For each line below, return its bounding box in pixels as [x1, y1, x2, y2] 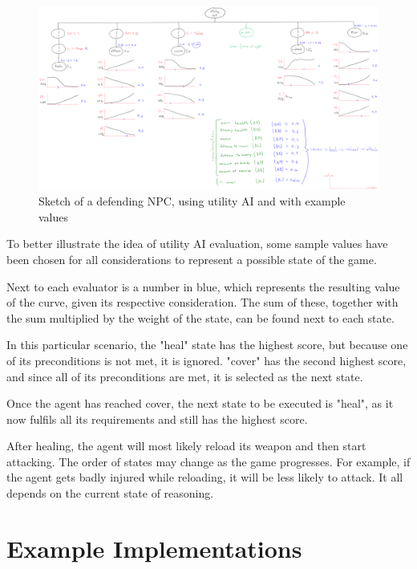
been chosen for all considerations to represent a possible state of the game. [6, 250, 377, 267]
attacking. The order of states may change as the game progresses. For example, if [6, 453, 411, 469]
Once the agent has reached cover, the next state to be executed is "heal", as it [6, 395, 394, 412]
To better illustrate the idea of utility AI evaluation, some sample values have [6, 235, 388, 252]
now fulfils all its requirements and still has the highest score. [6, 410, 308, 427]
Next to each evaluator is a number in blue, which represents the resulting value [6, 278, 400, 295]
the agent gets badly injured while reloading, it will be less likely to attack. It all [6, 469, 403, 486]
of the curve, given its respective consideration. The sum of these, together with [6, 294, 399, 311]
